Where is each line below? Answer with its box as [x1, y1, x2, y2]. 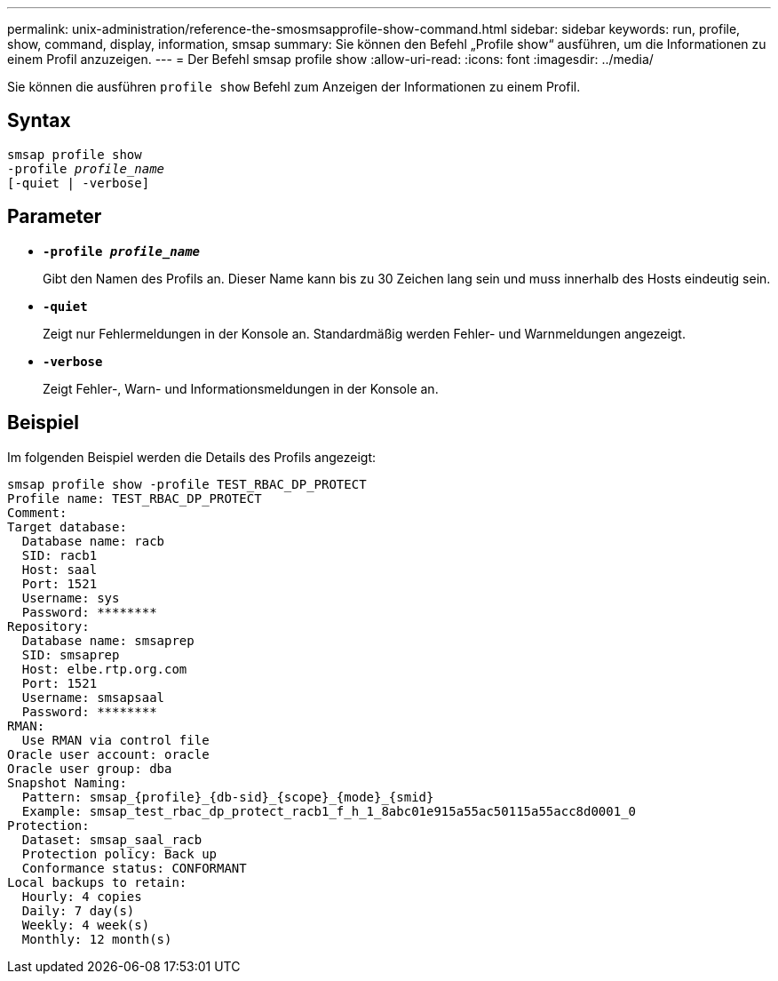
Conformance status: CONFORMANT [21, 860, 247, 875]
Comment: [7, 505, 67, 520]
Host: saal [21, 562, 98, 577]
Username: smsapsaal [21, 690, 165, 705]
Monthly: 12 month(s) [21, 931, 172, 946]
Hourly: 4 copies [21, 889, 142, 904]
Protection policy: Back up [21, 846, 218, 861]
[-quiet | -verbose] [7, 175, 150, 190]
